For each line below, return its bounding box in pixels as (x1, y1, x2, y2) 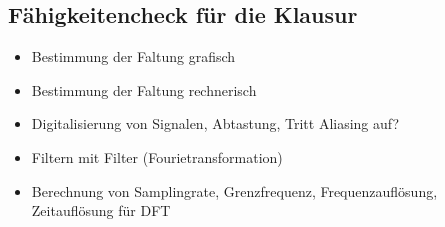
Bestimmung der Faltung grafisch (31, 46, 236, 67)
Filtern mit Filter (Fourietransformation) (31, 146, 283, 167)
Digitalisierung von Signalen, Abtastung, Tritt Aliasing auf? (31, 113, 400, 134)
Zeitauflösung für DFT (31, 200, 171, 221)
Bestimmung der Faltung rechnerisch (31, 79, 257, 100)
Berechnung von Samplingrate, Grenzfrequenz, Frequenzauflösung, (31, 180, 438, 201)
